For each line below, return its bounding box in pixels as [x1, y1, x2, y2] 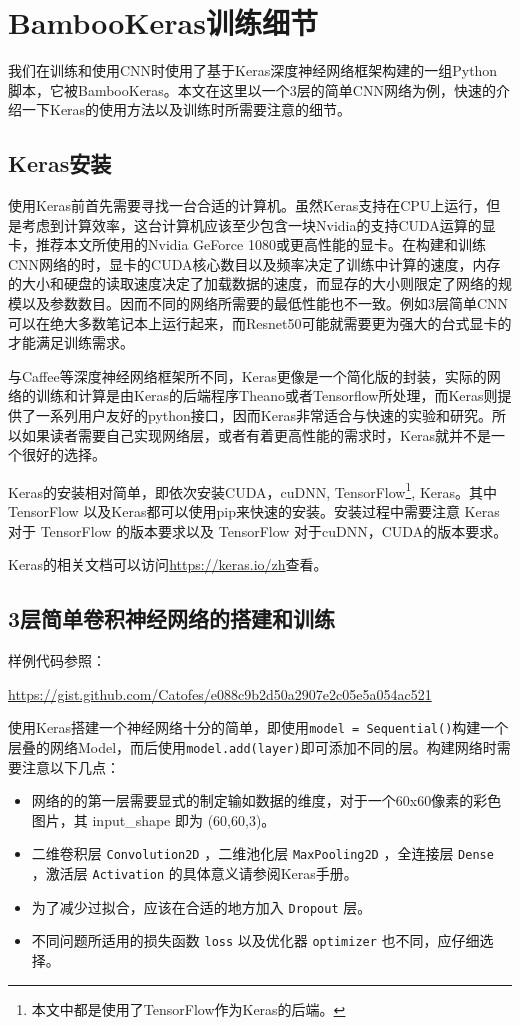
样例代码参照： [8, 650, 106, 671]
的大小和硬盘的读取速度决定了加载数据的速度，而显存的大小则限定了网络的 [8, 273, 498, 294]
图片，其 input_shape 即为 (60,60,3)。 [31, 809, 276, 830]
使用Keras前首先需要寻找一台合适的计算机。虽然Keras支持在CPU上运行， [8, 195, 487, 216]
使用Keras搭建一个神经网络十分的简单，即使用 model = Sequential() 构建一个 [8, 717, 509, 738]
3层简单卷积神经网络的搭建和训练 [8, 603, 336, 634]
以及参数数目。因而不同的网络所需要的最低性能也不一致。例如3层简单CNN [21, 293, 509, 314]
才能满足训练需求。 [8, 332, 134, 353]
